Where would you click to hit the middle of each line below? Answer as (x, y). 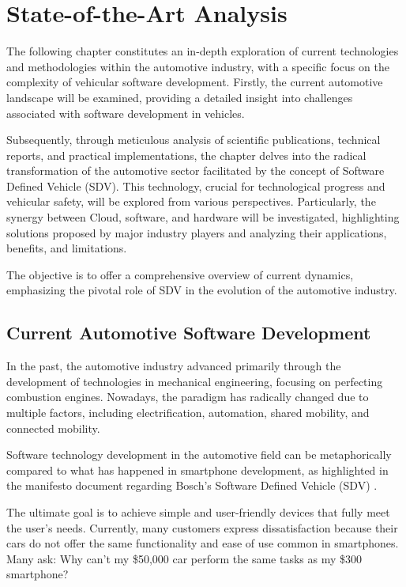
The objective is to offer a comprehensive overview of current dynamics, (180, 274)
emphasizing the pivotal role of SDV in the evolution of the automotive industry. (202, 290)
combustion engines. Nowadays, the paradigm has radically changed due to (188, 397)
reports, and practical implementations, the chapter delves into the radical (186, 155)
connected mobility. (53, 428)
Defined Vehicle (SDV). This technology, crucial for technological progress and (196, 186)
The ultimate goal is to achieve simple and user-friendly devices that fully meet (198, 511)
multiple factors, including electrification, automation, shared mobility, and (188, 413)
